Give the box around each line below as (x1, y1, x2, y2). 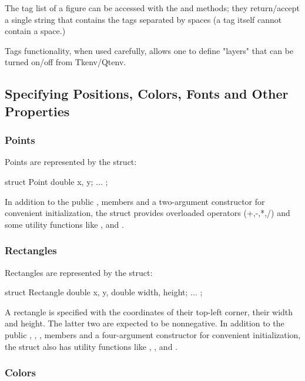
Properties (5, 102, 70, 120)
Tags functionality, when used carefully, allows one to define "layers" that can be (5, 44, 294, 56)
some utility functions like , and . (5, 218, 124, 230)
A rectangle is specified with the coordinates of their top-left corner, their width (5, 305, 293, 318)
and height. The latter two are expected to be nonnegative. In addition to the (5, 317, 284, 329)
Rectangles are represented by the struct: (5, 266, 153, 278)
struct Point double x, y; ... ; (5, 175, 108, 187)
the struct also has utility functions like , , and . (5, 340, 177, 352)
